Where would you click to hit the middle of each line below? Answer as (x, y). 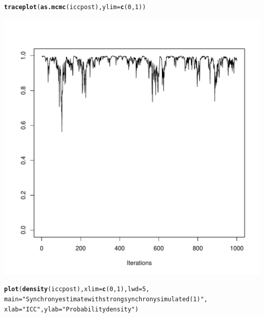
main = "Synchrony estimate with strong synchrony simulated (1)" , (106, 299)
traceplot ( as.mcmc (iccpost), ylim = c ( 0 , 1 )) (75, 7)
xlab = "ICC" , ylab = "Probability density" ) (71, 309)
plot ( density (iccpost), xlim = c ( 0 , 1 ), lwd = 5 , (77, 289)
